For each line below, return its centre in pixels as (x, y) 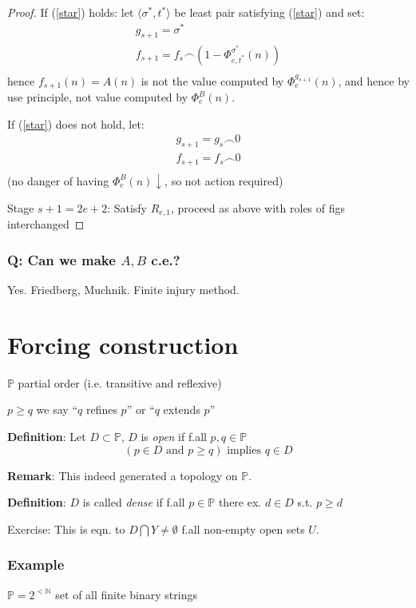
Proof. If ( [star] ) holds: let (71, 12)
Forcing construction (123, 344)
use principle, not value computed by (98, 97)
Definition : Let (47, 436)
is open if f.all (174, 436)
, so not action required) (224, 180)
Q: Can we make (61, 259)
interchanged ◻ (46, 224)
